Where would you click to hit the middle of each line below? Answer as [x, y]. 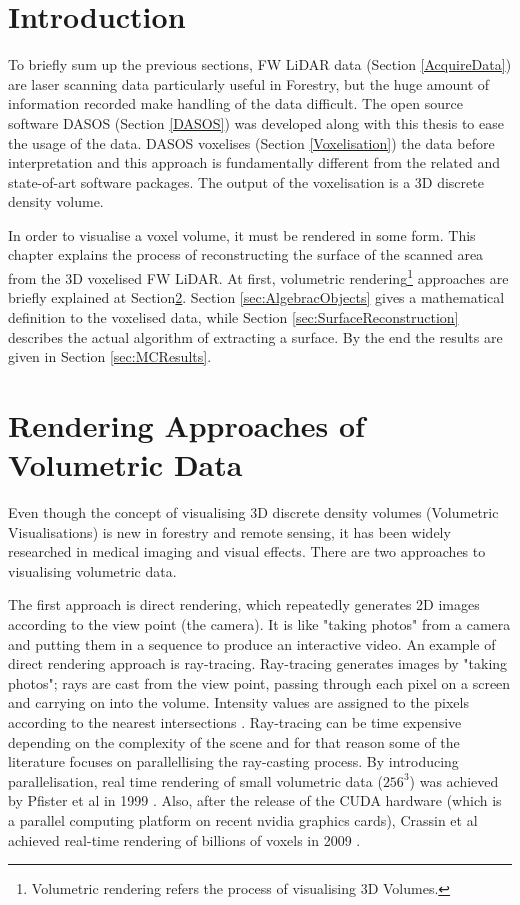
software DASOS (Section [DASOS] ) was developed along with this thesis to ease [256, 122]
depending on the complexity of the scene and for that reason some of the [234, 741]
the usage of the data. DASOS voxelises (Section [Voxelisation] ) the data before [251, 142]
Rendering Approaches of [186, 424]
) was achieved [454, 780]
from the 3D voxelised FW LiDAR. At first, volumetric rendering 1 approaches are [258, 276]
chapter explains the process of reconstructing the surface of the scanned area [246, 254]
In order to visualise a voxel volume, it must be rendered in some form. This [242, 234]
